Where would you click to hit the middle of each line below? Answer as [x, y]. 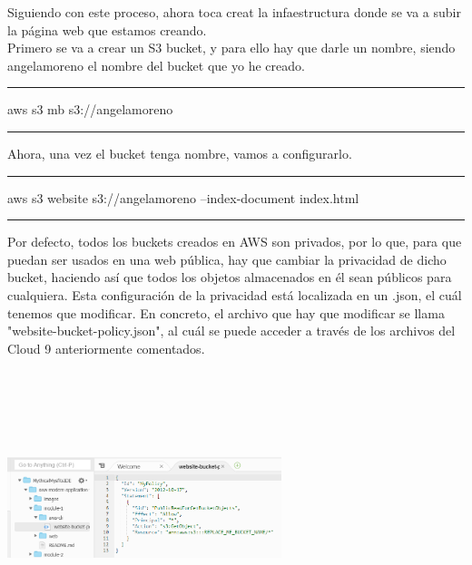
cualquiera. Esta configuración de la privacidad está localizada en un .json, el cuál [235, 294]
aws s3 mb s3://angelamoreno [90, 109]
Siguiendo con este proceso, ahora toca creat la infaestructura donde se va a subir [234, 12]
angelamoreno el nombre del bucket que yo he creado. [156, 65]
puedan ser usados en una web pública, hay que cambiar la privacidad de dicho [227, 259]
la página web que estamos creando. [107, 29]
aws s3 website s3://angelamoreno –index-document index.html [183, 197]
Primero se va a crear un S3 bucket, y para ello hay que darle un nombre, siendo [231, 48]
